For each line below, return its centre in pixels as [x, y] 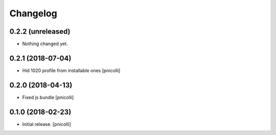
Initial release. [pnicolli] [47, 124]
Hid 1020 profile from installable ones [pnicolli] [71, 70]
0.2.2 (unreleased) [40, 31]
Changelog [33, 13]
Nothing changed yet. [45, 44]
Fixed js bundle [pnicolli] [48, 97]
